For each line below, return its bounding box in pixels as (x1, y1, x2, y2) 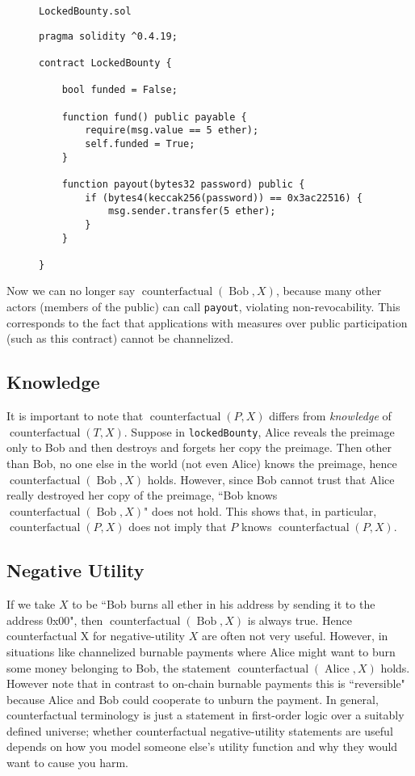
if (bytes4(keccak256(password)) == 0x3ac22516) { (85, 192, 363, 204)
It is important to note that (6, 407, 144, 424)
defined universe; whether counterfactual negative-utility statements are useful (6, 722, 393, 739)
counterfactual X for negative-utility (6, 627, 185, 644)
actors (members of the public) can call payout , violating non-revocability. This (6, 298, 400, 315)
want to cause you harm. (6, 754, 128, 771)
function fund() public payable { (61, 111, 247, 123)
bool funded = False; (61, 84, 178, 96)
